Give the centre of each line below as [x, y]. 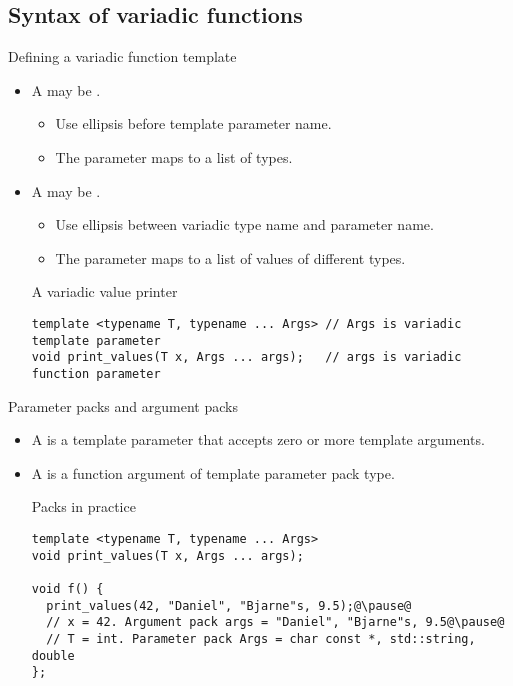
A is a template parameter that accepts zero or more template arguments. [258, 439]
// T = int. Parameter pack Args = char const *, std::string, [261, 638]
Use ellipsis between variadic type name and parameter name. [244, 224]
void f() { [67, 588]
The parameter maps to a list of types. [174, 156]
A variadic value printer [104, 291]
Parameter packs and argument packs [123, 405]
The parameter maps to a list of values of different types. [230, 257]
